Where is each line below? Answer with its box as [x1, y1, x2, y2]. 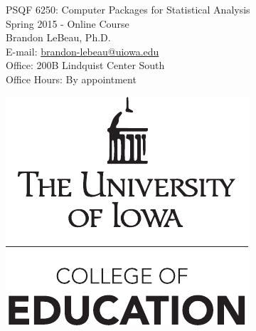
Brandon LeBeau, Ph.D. [6, 30, 111, 45]
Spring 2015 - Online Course [6, 16, 129, 31]
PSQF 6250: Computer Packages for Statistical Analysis [6, 2, 250, 16]
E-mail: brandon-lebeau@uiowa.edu [6, 43, 159, 58]
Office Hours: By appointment [6, 71, 137, 86]
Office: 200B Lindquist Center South [6, 58, 165, 73]
